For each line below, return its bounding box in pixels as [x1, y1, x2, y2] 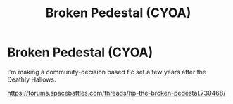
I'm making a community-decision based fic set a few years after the [7, 67, 206, 76]
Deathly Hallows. [7, 75, 56, 84]
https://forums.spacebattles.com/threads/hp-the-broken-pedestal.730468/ [7, 89, 226, 97]
